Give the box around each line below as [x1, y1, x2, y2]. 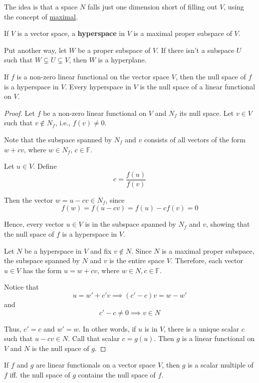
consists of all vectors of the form [144, 134, 246, 144]
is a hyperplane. [98, 54, 147, 65]
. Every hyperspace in [65, 81, 131, 91]
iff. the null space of [9, 369, 70, 380]
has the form [22, 265, 62, 275]
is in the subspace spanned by [85, 219, 176, 229]
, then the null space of [175, 71, 246, 81]
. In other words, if [78, 323, 136, 334]
